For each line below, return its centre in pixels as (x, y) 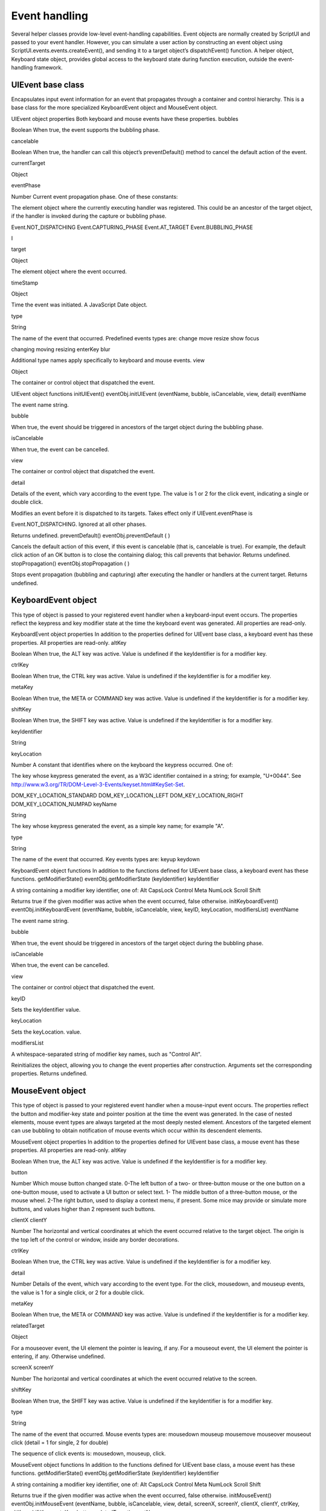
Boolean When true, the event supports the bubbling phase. (85, 130)
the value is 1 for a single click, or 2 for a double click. (78, 1292)
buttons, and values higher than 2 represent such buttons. (83, 1209)
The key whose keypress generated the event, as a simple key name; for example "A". (118, 826)
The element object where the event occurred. (69, 271)
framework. (48, 68)
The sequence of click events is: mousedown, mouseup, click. (88, 1454)
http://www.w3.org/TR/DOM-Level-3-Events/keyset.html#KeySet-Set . (98, 784)
